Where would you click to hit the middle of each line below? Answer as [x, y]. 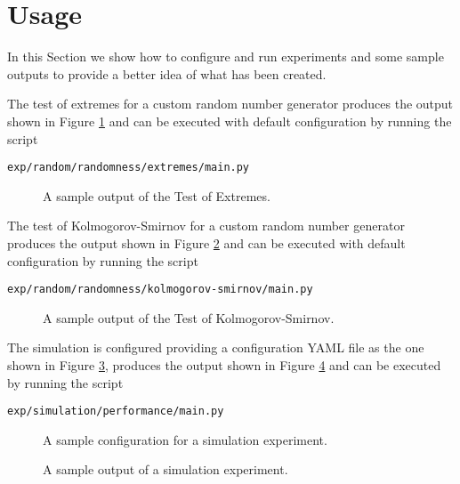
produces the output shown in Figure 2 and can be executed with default [206, 242]
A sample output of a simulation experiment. [165, 469]
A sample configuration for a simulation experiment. [185, 439]
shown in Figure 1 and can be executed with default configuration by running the [230, 121]
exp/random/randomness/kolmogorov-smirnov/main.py [160, 290]
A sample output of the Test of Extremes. [157, 195]
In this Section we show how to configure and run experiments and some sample [226, 56]
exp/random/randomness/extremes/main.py [129, 168]
